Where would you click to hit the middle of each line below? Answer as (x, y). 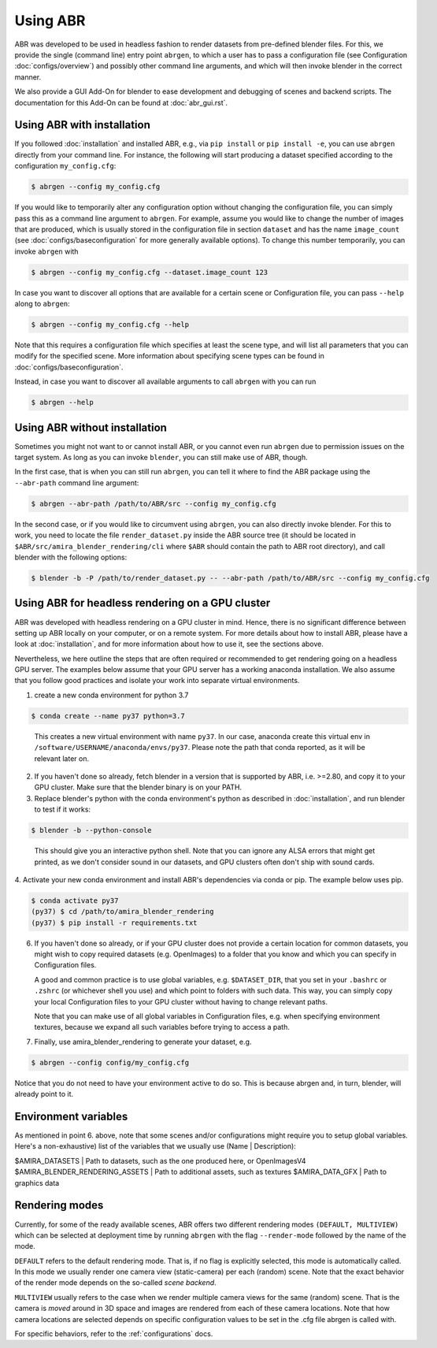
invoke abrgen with (46, 251)
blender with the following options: (71, 557)
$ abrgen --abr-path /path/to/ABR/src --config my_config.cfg (154, 503)
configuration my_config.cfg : (65, 166)
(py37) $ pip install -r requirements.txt (114, 923)
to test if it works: (62, 810)
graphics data (37, 1183)
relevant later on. (62, 758)
